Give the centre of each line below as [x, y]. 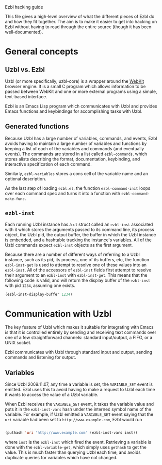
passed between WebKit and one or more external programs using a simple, [81, 91]
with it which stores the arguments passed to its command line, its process [80, 229]
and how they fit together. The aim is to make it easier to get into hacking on [81, 22]
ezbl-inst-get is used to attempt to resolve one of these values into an [76, 265]
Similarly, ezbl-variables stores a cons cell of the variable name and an [77, 173]
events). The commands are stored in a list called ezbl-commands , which [76, 154]
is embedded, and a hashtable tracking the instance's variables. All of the [78, 240]
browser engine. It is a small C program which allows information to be [75, 86]
